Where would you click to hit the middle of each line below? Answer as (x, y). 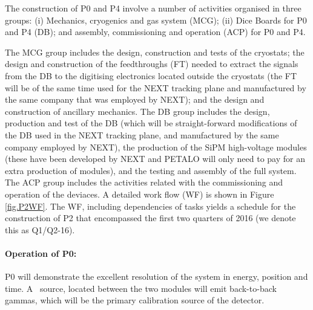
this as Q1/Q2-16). (40, 229)
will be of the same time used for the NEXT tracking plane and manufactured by (156, 87)
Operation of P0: (41, 253)
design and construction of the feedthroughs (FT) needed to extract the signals (152, 64)
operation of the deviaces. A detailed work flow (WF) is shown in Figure (140, 194)
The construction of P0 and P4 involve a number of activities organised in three (153, 8)
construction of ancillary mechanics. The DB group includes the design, (137, 111)
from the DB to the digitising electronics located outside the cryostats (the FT (151, 75)
